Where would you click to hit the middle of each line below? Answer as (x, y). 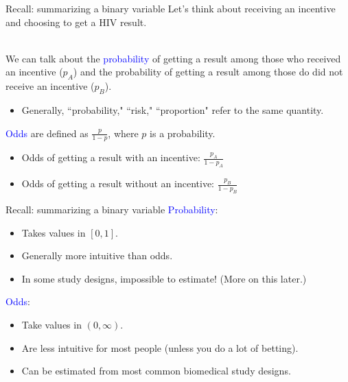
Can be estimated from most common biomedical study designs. (156, 371)
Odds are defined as (47, 133)
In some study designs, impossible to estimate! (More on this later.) (164, 278)
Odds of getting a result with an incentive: (111, 157)
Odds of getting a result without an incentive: (118, 183)
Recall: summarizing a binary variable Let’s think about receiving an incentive (171, 8)
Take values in (51, 324)
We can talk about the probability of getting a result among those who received (173, 58)
